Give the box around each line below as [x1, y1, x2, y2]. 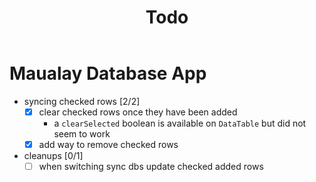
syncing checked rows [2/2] [23, 95, 141, 107]
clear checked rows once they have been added [38, 106, 238, 118]
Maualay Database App [9, 62, 207, 85]
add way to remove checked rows [38, 139, 179, 150]
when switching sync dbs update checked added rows [38, 161, 264, 173]
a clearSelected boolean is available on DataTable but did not [53, 117, 307, 129]
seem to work [53, 128, 111, 140]
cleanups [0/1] [23, 150, 84, 162]
